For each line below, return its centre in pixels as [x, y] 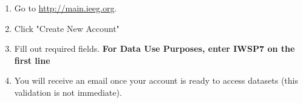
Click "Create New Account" [67, 28]
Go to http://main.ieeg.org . [66, 8]
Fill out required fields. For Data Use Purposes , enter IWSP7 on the [155, 48]
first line [32, 60]
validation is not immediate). [68, 92]
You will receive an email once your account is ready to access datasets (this [156, 80]
